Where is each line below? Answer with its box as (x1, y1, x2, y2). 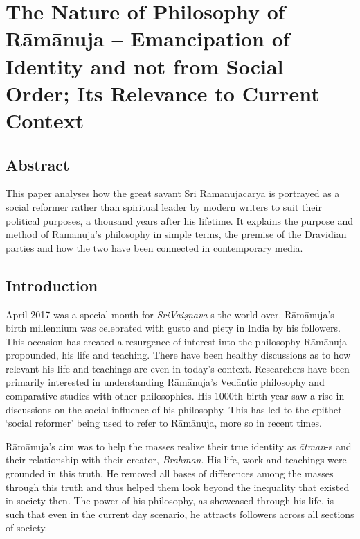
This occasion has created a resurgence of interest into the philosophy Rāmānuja (6, 334, 348, 348)
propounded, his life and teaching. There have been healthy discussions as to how (6, 348, 351, 362)
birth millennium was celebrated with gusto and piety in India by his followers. (6, 320, 341, 335)
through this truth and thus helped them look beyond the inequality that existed (6, 479, 350, 494)
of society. (6, 520, 48, 535)
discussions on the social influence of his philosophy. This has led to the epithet (6, 402, 342, 416)
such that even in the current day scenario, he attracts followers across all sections (6, 506, 354, 521)
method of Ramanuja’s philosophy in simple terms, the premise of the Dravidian (6, 227, 347, 241)
